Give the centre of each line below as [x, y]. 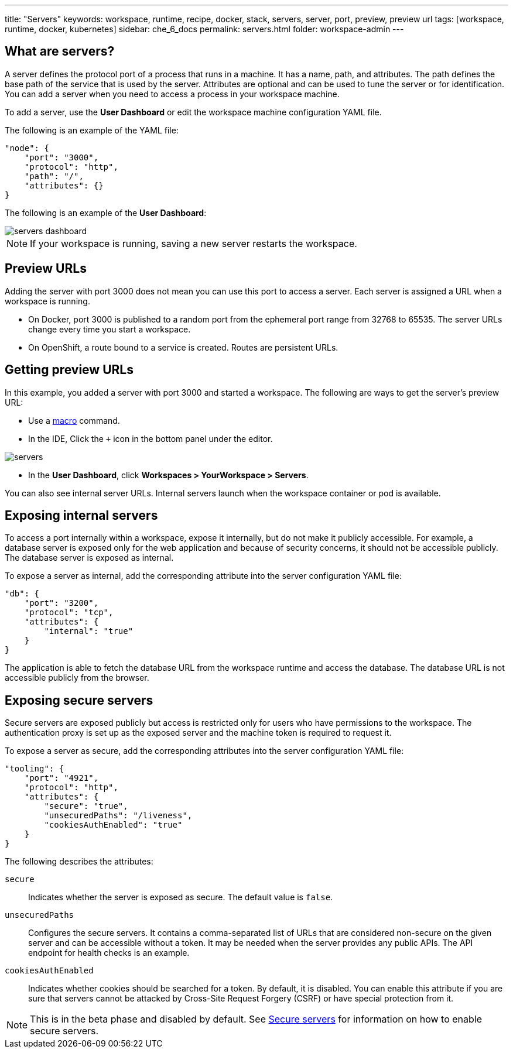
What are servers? [60, 52]
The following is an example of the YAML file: [92, 130]
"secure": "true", [86, 806]
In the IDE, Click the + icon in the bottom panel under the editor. [151, 438]
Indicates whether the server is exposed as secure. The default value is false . [181, 897]
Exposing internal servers [81, 515]
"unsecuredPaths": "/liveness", [118, 816]
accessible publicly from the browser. [77, 678]
